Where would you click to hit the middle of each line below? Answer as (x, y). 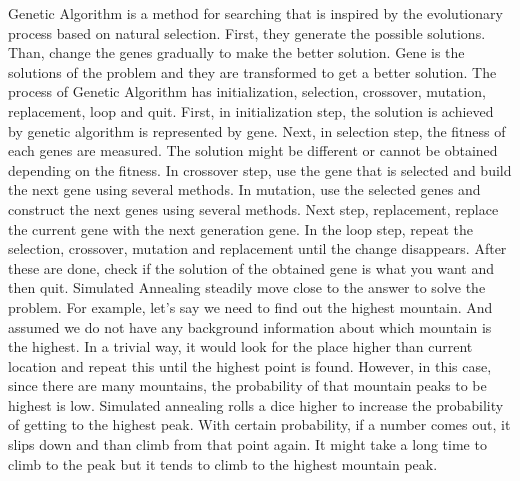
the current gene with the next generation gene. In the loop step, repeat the (240, 228)
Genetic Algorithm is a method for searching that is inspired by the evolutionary (255, 13)
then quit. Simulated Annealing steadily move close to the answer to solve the (247, 287)
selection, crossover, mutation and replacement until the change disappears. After (257, 248)
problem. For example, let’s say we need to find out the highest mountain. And (250, 306)
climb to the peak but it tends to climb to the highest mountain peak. (223, 463)
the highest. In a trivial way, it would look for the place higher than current (240, 346)
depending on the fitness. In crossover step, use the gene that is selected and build (260, 169)
